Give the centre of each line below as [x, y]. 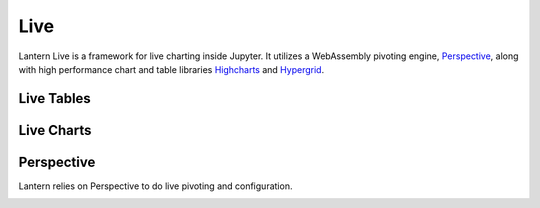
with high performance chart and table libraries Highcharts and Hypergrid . [171, 69]
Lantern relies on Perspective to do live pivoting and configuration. [155, 186]
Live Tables [55, 98]
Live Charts [55, 130]
